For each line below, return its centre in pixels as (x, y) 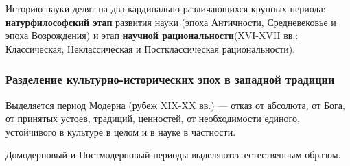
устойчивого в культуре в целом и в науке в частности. (121, 131)
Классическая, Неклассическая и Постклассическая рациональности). (151, 48)
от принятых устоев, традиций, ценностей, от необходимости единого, (153, 118)
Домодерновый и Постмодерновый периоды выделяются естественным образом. (173, 155)
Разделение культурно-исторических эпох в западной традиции (170, 79)
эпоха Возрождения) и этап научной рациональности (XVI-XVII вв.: (152, 35)
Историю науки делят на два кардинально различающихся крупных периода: (166, 8)
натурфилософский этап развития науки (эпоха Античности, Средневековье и (171, 22)
